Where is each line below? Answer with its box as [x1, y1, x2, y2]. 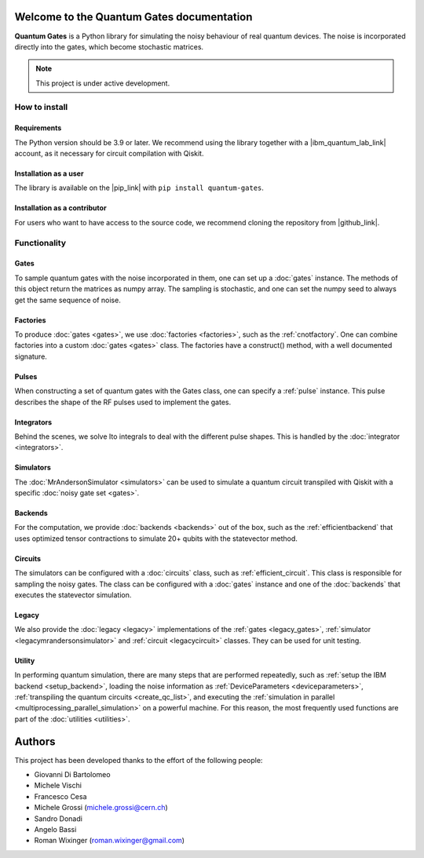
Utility [14, 655, 35, 665]
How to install [14, 102, 68, 113]
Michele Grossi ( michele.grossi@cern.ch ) [34, 803, 168, 812]
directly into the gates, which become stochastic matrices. [14, 42, 204, 51]
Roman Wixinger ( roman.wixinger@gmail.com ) [34, 836, 185, 845]
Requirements [14, 123, 62, 133]
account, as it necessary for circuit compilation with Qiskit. [14, 149, 204, 159]
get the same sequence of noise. [14, 295, 121, 305]
